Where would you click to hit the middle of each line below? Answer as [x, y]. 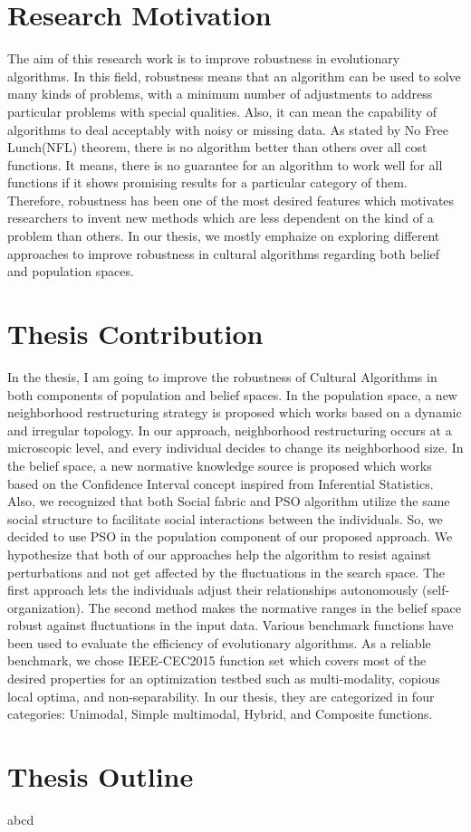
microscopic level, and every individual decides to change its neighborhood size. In [235, 448]
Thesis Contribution [135, 334]
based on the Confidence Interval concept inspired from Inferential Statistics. [221, 483]
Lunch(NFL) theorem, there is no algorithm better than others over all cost [217, 147]
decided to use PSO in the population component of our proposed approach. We [230, 536]
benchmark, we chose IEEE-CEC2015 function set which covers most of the [217, 660]
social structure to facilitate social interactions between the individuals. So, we [225, 518]
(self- [436, 590]
